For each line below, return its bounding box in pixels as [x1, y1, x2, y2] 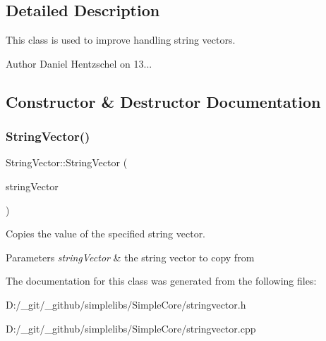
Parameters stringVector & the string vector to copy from [6, 249, 255, 264]
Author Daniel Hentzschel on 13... [6, 56, 152, 70]
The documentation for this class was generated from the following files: [6, 273, 317, 288]
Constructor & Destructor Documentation [6, 90, 321, 112]
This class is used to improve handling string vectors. [6, 32, 236, 47]
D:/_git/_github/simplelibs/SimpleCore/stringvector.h [6, 297, 246, 311]
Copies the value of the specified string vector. [6, 226, 206, 241]
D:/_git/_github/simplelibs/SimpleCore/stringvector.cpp [6, 321, 256, 335]
